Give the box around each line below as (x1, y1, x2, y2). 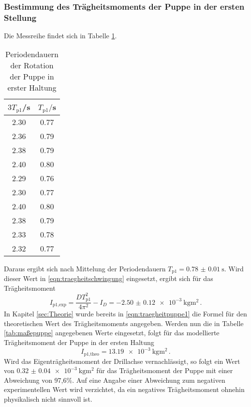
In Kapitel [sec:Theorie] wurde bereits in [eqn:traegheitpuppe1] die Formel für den (4, 309, 247, 319)
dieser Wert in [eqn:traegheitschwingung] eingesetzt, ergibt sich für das (4, 273, 213, 283)
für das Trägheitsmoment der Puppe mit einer (96, 365, 233, 376)
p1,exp (52, 302, 66, 308)
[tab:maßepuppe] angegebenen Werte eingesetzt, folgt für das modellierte (4, 328, 220, 338)
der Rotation (10, 59, 54, 71)
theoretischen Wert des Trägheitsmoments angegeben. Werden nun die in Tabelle (4, 318, 244, 328)
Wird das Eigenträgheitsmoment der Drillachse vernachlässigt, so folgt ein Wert (4, 356, 240, 366)
